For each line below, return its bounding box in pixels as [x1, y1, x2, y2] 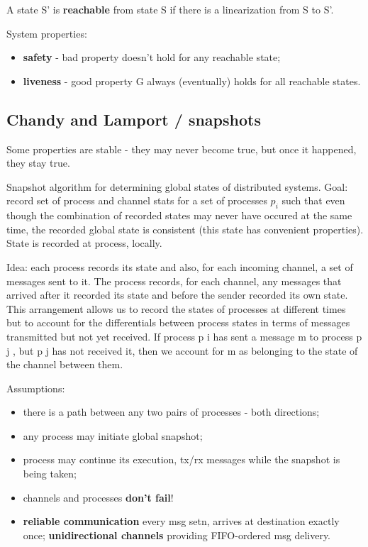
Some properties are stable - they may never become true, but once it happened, [6, 141, 357, 156]
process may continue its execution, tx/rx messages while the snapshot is [23, 452, 340, 467]
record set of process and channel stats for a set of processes [6, 193, 267, 208]
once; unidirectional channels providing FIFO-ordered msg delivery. [23, 527, 331, 542]
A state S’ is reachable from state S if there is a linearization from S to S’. [6, 2, 334, 16]
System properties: [6, 26, 87, 40]
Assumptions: [6, 380, 65, 395]
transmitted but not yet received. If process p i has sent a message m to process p [6, 328, 362, 343]
